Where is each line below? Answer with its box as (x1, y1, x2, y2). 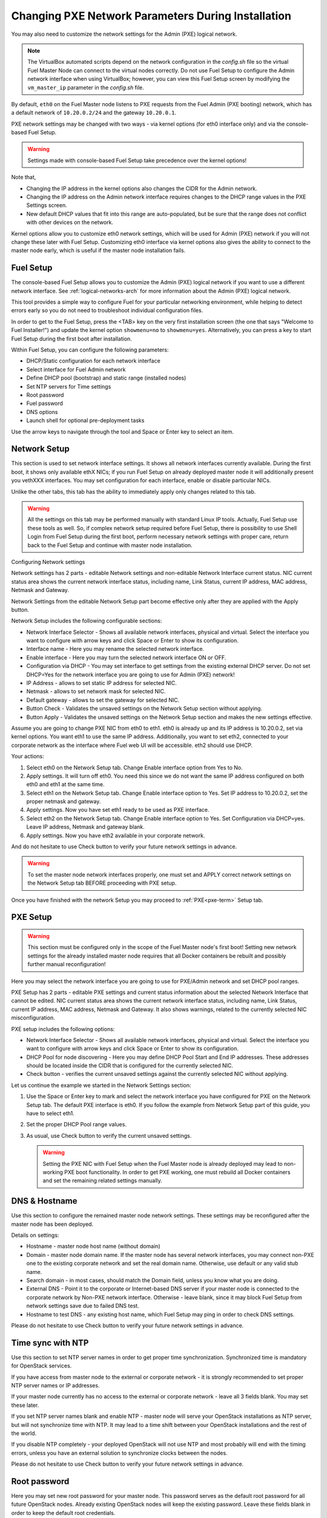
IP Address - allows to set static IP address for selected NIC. (26, 679, 177, 687)
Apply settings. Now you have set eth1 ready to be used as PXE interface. (26, 806, 210, 814)
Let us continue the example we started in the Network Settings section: (11, 1081, 191, 1089)
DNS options (26, 408, 58, 415)
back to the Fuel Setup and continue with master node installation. (27, 541, 193, 549)
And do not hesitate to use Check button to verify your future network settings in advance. (11, 843, 237, 850)
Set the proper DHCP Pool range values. (26, 1121, 127, 1128)
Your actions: (11, 753, 45, 760)
